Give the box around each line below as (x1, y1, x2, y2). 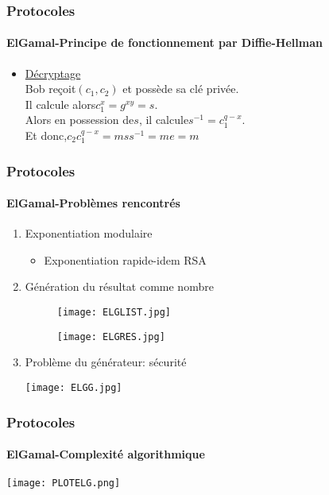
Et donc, (25, 127, 68, 144)
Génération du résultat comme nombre (25, 278, 214, 295)
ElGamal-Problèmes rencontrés (6, 195, 180, 211)
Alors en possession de (25, 111, 134, 128)
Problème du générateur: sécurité (25, 354, 187, 370)
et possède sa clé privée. (122, 80, 239, 97)
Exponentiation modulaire (25, 225, 153, 242)
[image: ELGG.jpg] (25, 381, 122, 393)
